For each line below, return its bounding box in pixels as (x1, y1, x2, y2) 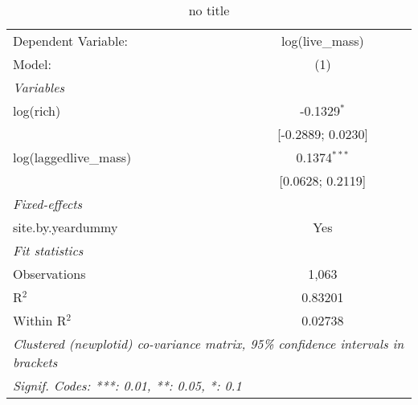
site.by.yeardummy (13, 218, 118, 236)
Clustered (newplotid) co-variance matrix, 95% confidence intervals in (13, 334, 404, 353)
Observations (13, 264, 86, 283)
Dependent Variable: (13, 31, 128, 50)
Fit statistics (13, 241, 84, 260)
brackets (13, 353, 58, 371)
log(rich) (13, 101, 61, 120)
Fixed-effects (13, 194, 83, 213)
